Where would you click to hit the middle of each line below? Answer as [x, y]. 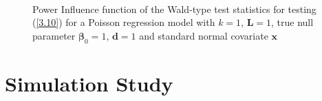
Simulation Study [89, 83]
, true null [292, 22]
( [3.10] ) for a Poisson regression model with [124, 22]
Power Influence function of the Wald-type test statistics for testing [174, 9]
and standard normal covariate [204, 35]
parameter [54, 35]
